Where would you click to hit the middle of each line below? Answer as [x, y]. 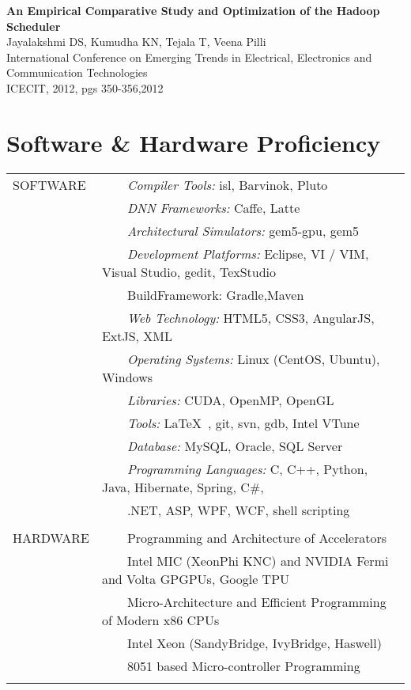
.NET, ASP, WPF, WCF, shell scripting [238, 510]
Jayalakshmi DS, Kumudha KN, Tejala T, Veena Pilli [136, 42]
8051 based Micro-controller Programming [243, 665]
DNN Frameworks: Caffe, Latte [213, 207]
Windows [127, 377]
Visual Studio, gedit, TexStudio [189, 271]
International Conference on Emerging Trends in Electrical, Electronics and [189, 57]
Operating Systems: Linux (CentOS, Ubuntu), [253, 358]
